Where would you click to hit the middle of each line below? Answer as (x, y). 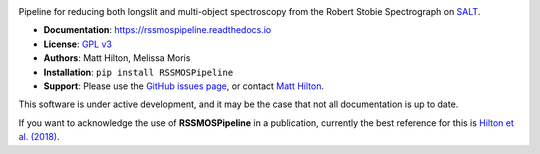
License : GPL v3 (77, 44)
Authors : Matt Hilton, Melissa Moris (117, 58)
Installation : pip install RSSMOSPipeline (138, 72)
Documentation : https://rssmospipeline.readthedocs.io (157, 30)
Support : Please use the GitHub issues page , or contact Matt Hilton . (184, 86)
